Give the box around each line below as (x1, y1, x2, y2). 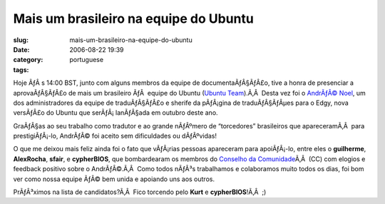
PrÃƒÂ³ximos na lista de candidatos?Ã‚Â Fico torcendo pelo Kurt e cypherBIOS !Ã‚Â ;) (13, 188, 267, 196)
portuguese (69, 56, 103, 64)
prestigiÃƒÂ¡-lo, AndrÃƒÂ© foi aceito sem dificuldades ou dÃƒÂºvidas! (13, 132, 217, 141)
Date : (13, 45, 30, 53)
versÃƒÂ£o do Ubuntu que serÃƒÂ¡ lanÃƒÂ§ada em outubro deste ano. (13, 108, 218, 117)
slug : (13, 36, 29, 44)
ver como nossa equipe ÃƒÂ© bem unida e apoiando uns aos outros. (13, 175, 215, 183)
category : (13, 56, 43, 64)
